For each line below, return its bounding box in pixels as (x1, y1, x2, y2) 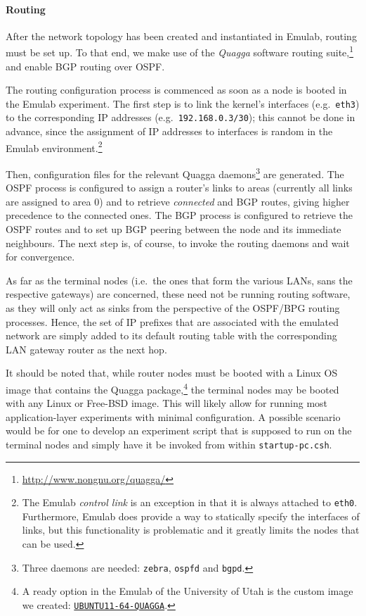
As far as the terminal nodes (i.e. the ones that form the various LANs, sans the (6, 272, 353, 287)
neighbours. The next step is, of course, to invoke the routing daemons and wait (6, 235, 350, 250)
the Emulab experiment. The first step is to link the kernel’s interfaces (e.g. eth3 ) (6, 96, 360, 111)
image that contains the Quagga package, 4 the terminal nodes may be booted (6, 379, 339, 396)
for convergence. (6, 249, 75, 264)
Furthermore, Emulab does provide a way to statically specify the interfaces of (22, 508, 360, 523)
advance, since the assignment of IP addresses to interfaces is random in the (6, 124, 333, 139)
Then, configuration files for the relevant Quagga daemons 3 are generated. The (6, 164, 344, 181)
